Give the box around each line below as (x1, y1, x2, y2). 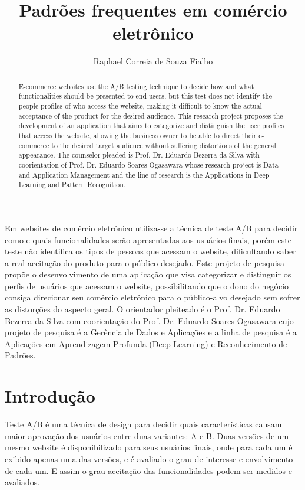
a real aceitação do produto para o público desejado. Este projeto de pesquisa (5, 256, 285, 269)
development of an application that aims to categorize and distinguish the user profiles (18, 120, 284, 130)
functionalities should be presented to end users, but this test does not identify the (18, 91, 273, 101)
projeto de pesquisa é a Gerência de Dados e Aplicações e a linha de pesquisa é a (5, 326, 297, 338)
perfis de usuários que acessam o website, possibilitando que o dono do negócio (5, 279, 289, 292)
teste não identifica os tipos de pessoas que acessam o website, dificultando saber (5, 245, 296, 257)
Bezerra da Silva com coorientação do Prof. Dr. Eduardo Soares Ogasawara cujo (5, 314, 294, 326)
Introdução (5, 384, 95, 408)
